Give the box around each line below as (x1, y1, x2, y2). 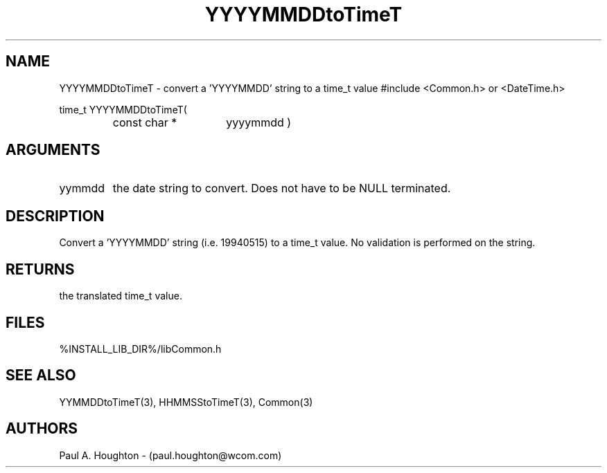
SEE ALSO (6, 367, 76, 384)
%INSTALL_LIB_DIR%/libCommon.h (59, 342, 222, 355)
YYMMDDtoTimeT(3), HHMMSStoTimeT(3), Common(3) (59, 396, 313, 408)
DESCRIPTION (6, 207, 105, 225)
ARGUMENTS (6, 141, 100, 159)
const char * (112, 115, 177, 129)
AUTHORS (6, 420, 78, 438)
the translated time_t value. (59, 290, 182, 302)
